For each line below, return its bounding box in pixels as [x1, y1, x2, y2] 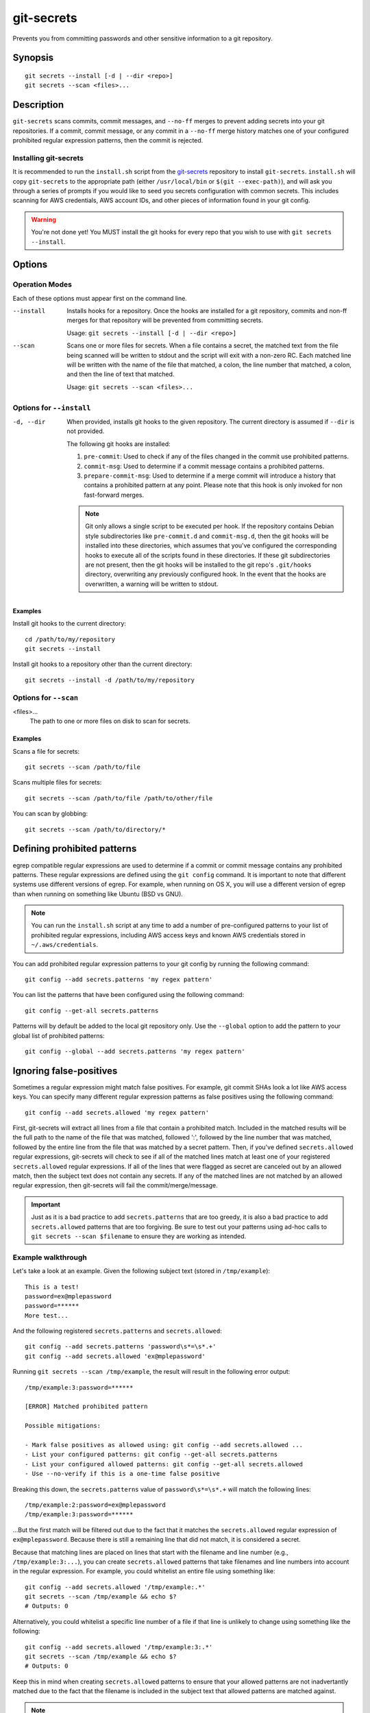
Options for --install [12, 403, 91, 412]
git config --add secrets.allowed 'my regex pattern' [25, 1109, 209, 1116]
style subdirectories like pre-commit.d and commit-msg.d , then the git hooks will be [85, 532, 329, 540]
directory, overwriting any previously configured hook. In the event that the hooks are [85, 570, 327, 578]
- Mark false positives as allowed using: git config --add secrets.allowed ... [25, 1441, 304, 1449]
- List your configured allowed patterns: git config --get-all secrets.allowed [25, 1460, 304, 1468]
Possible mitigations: [25, 1422, 101, 1430]
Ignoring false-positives [12, 1065, 118, 1076]
